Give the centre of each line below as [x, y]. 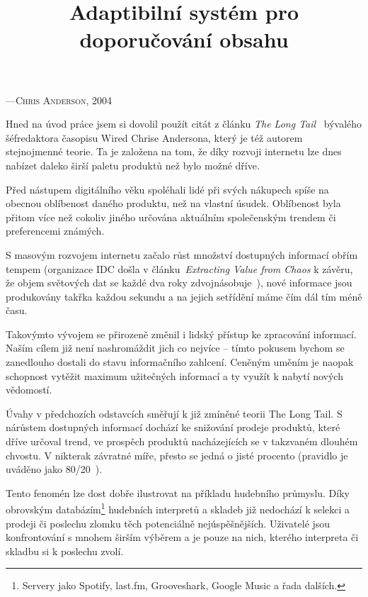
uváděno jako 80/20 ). [54, 469]
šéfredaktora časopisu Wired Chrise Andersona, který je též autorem [154, 137]
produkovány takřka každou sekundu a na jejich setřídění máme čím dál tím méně [184, 296]
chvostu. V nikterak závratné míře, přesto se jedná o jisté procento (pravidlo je [177, 455]
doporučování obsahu [184, 39]
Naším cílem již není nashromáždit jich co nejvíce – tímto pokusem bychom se [175, 348]
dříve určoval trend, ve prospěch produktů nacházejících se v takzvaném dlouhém [182, 441]
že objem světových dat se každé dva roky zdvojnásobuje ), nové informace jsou [179, 283]
